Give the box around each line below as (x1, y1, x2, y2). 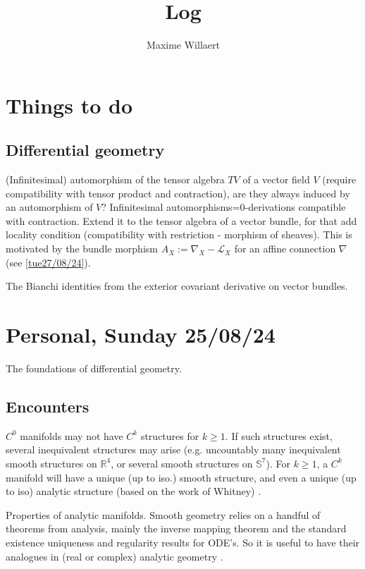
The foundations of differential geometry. (6, 360, 182, 375)
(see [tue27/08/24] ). (6, 255, 91, 269)
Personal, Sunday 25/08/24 (6, 320, 276, 349)
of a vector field (242, 172, 310, 187)
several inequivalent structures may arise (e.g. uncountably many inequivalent (6, 442, 341, 457)
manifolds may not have (20, 428, 123, 443)
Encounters (6, 395, 89, 417)
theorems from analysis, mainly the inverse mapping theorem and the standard (6, 521, 347, 536)
